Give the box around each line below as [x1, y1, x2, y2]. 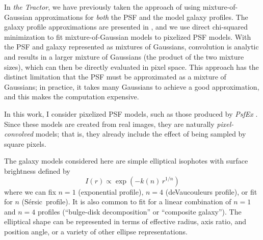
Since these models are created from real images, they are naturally [4, 118, 215, 129]
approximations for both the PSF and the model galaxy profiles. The [35, 11, 248, 22]
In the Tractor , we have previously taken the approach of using [4, 2, 201, 12]
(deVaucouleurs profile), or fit [165, 186, 257, 197]
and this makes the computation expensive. [4, 91, 139, 102]
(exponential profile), [78, 186, 144, 197]
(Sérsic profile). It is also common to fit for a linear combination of [21, 196, 231, 207]
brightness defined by [4, 165, 70, 176]
